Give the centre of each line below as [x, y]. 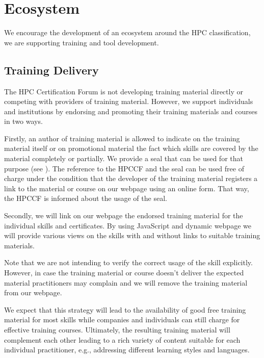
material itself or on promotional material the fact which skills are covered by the [131, 148]
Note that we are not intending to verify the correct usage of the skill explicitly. [128, 262]
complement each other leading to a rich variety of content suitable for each [122, 339]
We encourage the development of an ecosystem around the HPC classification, [127, 32]
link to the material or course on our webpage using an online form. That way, [127, 188]
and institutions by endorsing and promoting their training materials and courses [131, 111]
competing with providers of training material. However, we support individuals [129, 101]
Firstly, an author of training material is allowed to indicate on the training [122, 138]
